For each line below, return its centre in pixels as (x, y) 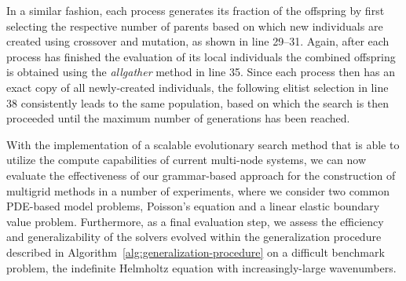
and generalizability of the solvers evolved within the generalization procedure (194, 237)
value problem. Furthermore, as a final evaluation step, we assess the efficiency (195, 221)
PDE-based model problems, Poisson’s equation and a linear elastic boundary (193, 206)
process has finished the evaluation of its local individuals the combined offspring (201, 56)
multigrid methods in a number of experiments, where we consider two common (198, 190)
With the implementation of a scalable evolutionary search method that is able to (203, 144)
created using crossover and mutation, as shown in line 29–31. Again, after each (198, 41)
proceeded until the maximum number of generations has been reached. (178, 118)
